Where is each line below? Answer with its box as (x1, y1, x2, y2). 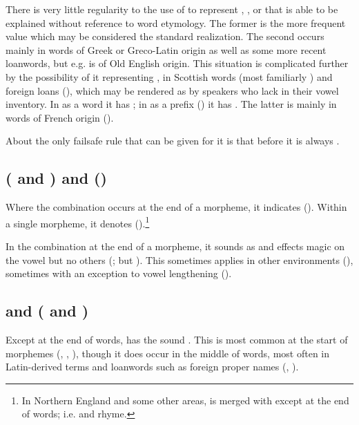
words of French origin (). (6, 110, 114, 124)
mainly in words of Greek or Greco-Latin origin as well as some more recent (6, 42, 327, 57)
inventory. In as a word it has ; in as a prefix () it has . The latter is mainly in (6, 97, 337, 111)
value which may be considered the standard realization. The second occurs (6, 29, 324, 44)
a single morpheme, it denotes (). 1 (6, 214, 150, 230)
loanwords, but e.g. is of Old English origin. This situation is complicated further (6, 56, 349, 70)
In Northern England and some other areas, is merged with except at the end (21, 393, 349, 407)
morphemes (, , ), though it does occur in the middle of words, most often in (6, 346, 330, 360)
